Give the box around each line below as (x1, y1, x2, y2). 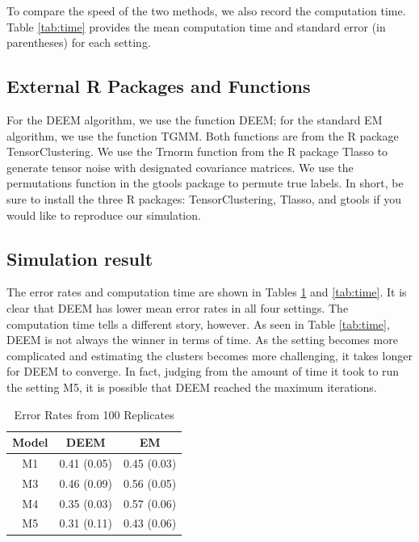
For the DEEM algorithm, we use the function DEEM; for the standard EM (6, 111, 383, 128)
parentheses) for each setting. (6, 34, 151, 51)
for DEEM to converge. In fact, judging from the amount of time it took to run (6, 363, 400, 380)
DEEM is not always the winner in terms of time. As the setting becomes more (6, 331, 398, 348)
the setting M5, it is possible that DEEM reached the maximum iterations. (6, 378, 377, 395)
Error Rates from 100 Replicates (14, 405, 174, 422)
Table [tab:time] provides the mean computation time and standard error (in (6, 18, 386, 35)
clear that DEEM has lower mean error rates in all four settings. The (6, 299, 349, 316)
